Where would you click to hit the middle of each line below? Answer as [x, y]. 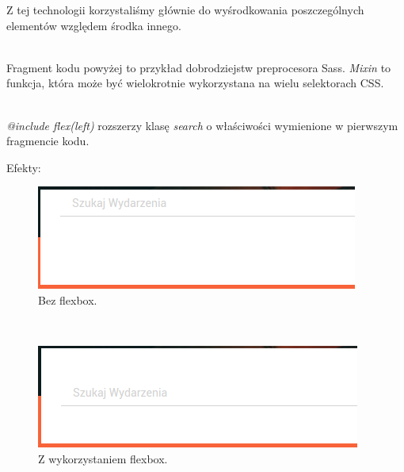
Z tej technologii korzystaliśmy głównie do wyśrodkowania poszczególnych [185, 10]
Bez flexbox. [68, 299]
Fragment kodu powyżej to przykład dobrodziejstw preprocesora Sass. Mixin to [199, 67]
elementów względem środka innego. [94, 25]
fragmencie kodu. [48, 141]
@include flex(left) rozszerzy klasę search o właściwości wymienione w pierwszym [202, 125]
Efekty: [24, 167]
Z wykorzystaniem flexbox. [103, 458]
